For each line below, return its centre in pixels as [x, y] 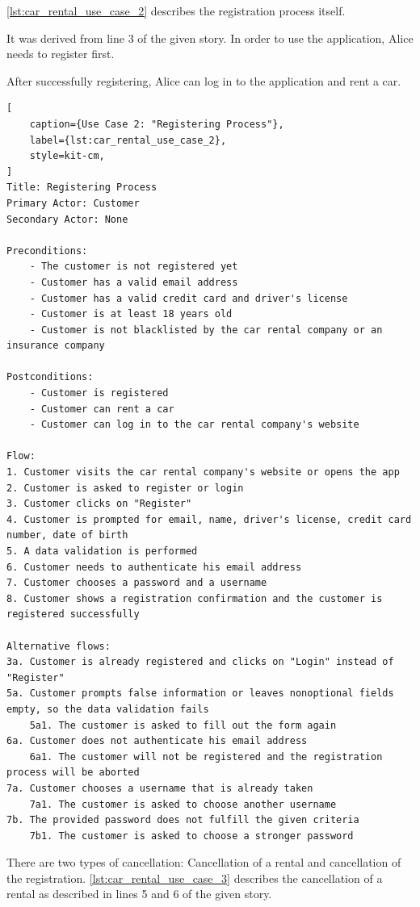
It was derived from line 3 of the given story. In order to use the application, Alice [210, 38]
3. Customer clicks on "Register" [99, 504]
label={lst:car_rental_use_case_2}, [128, 140]
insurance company [56, 346]
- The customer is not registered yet [134, 267]
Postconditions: [50, 377]
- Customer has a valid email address [134, 282]
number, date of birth [67, 535]
